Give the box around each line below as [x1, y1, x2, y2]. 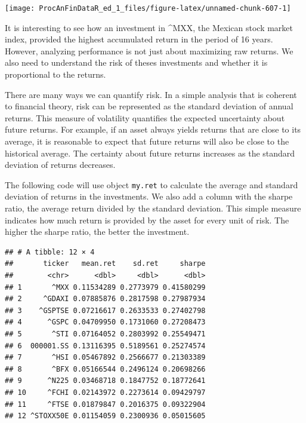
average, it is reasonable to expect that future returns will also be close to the [5, 135, 289, 147]
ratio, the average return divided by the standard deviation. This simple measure [5, 202, 301, 214]
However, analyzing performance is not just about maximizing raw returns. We [5, 44, 293, 57]
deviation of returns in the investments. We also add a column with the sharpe [5, 190, 293, 203]
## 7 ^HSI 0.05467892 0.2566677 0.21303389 [5, 353, 206, 362]
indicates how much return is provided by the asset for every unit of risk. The [5, 213, 289, 226]
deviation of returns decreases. [5, 158, 116, 171]
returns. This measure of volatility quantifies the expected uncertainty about [5, 111, 285, 124]
